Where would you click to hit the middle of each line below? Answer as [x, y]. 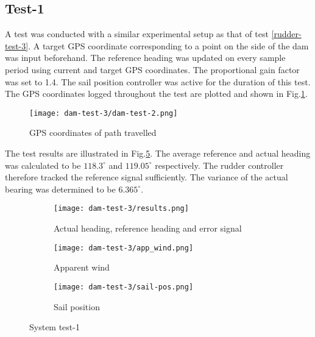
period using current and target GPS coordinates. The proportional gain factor [152, 69]
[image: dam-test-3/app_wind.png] [124, 248]
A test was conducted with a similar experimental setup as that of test [137, 34]
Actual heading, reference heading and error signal [148, 228]
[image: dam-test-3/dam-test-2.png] [104, 113]
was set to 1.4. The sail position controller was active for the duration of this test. [158, 81]
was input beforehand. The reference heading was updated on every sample [145, 58]
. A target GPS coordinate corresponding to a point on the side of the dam [168, 45]
